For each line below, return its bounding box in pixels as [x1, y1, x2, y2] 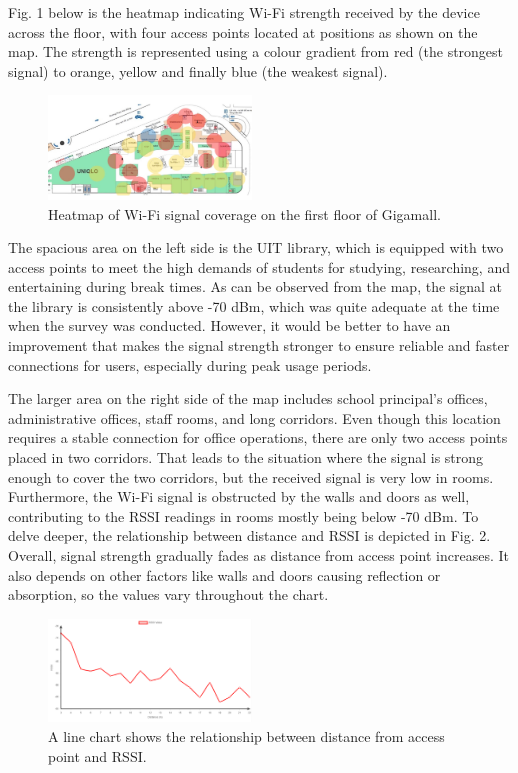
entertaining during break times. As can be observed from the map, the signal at [8, 276, 503, 297]
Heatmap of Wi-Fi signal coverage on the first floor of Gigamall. [48, 203, 441, 224]
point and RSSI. [48, 745, 147, 766]
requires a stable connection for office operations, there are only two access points [8, 427, 508, 448]
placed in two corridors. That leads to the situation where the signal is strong [8, 447, 484, 468]
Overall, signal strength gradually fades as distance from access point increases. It [8, 545, 509, 565]
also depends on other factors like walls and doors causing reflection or [8, 564, 441, 585]
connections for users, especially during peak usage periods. [8, 354, 372, 375]
